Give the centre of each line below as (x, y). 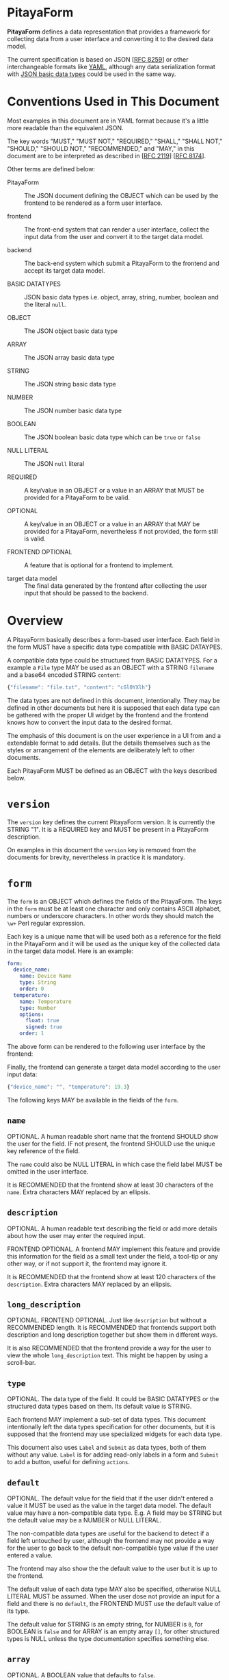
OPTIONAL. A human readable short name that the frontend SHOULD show (113, 1136)
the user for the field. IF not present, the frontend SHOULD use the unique (111, 1144)
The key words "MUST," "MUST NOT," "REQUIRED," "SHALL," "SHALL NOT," (115, 141)
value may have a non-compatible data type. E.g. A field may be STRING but (114, 1513)
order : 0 (32, 989)
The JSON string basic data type (70, 384)
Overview (35, 621)
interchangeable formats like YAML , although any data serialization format (111, 66)
